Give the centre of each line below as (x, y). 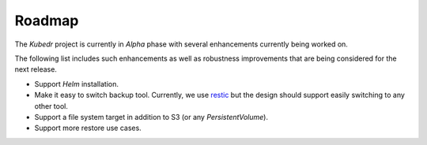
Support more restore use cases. (88, 128)
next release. (36, 69)
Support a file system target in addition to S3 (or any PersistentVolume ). (151, 117)
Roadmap (47, 20)
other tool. (51, 106)
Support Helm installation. (76, 84)
